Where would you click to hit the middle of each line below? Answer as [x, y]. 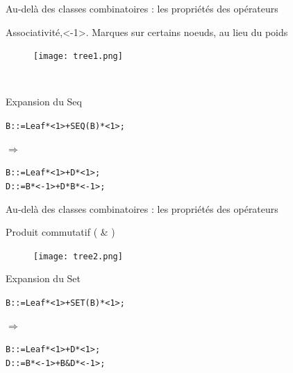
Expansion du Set [43, 278]
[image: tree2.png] [78, 256]
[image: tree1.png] [78, 57]
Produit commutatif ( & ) [60, 232]
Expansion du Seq [44, 102]
